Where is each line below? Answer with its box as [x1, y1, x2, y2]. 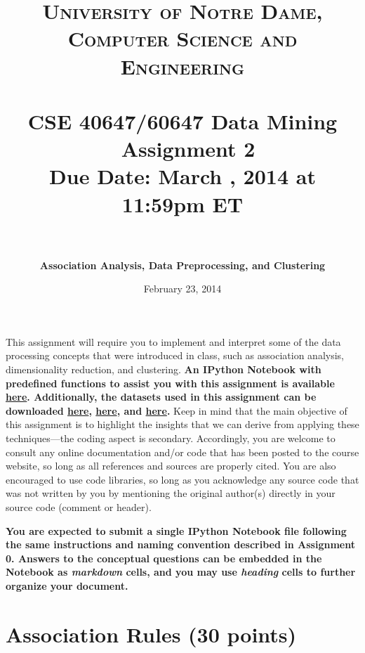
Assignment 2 [121, 134, 255, 163]
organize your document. [6, 578, 128, 593]
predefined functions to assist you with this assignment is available [6, 375, 335, 390]
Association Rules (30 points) [6, 619, 297, 648]
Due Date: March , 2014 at [49, 162, 316, 190]
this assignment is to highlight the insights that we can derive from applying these [6, 417, 359, 432]
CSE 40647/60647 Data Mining [27, 106, 338, 135]
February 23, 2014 [143, 281, 222, 296]
